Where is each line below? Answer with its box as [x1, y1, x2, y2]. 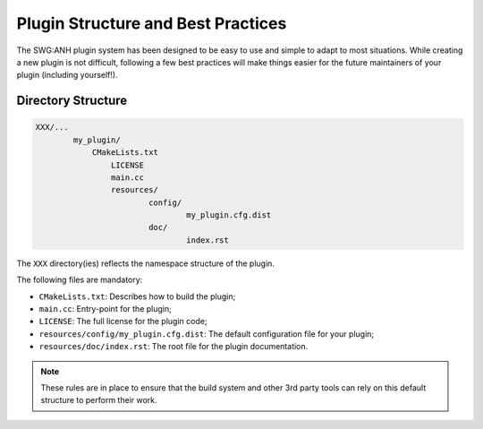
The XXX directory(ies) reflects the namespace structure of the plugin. [16, 258, 275, 269]
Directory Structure [16, 93, 128, 108]
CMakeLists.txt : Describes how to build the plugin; [38, 291, 236, 302]
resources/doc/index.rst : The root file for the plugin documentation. [38, 341, 309, 352]
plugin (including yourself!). [16, 70, 118, 81]
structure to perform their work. [40, 395, 157, 406]
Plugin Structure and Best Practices [16, 13, 287, 33]
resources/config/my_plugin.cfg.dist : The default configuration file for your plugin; [38, 328, 375, 339]
